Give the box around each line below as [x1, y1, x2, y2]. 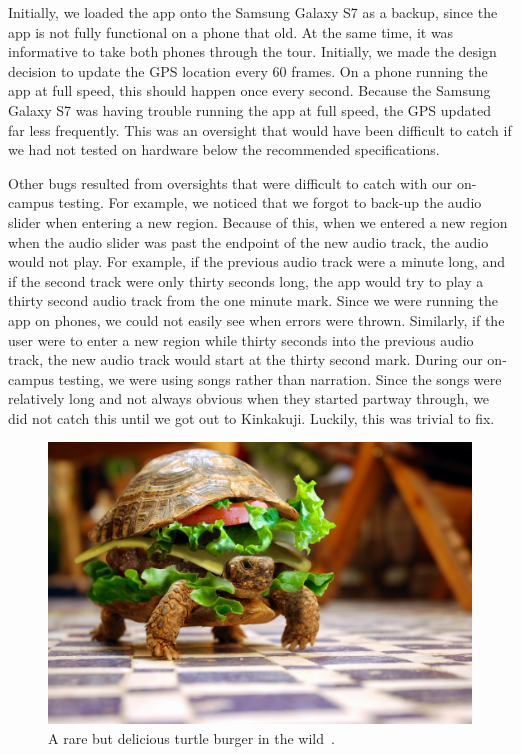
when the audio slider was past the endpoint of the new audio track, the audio [8, 231, 489, 252]
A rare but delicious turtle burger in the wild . [48, 727, 335, 748]
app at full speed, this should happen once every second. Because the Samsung [8, 80, 491, 101]
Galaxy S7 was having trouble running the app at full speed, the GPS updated [8, 99, 491, 120]
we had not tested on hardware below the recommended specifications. [8, 139, 440, 160]
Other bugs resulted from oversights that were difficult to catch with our [8, 172, 453, 193]
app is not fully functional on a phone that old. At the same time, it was [8, 21, 454, 42]
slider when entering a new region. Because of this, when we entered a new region [8, 211, 508, 232]
